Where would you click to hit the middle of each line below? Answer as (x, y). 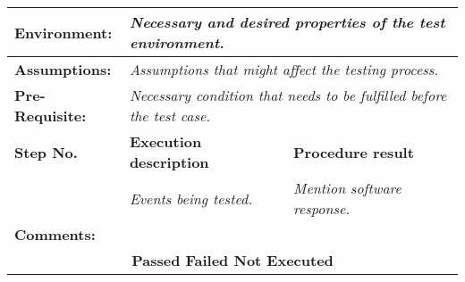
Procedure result (354, 152)
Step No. (46, 152)
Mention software (347, 188)
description (169, 162)
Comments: (55, 234)
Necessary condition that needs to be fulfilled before (288, 95)
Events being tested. (191, 198)
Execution (165, 141)
